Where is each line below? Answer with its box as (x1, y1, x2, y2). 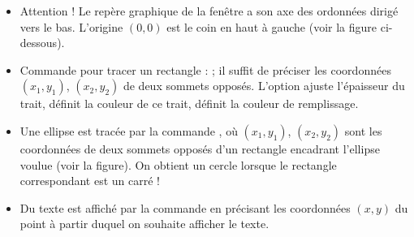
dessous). (19, 34, 65, 51)
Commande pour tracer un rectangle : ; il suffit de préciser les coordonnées (19, 61, 391, 78)
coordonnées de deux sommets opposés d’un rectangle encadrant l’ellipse (19, 140, 380, 157)
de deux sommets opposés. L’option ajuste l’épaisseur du (123, 77, 405, 94)
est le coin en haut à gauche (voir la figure (166, 18, 377, 35)
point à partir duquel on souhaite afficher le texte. (19, 215, 270, 232)
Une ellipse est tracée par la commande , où (19, 122, 238, 139)
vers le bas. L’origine (19, 18, 123, 35)
